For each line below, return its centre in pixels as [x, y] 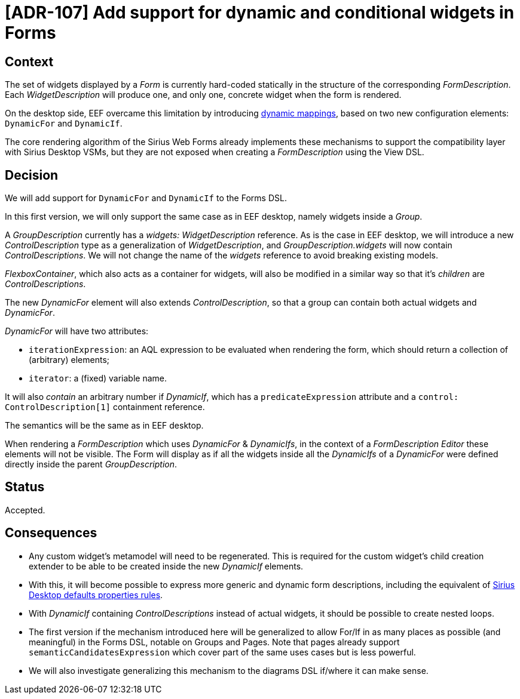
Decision [32, 175]
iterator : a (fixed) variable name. [98, 378]
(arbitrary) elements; [69, 360]
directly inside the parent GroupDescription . [91, 464]
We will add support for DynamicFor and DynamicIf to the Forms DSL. [146, 198]
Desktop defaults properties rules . [96, 595]
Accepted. [25, 510]
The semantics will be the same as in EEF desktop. [104, 426]
